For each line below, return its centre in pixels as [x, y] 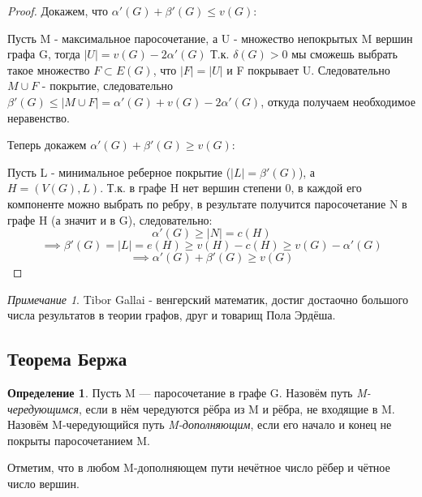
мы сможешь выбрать [344, 54]
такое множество [49, 69]
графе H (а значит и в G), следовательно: [110, 219]
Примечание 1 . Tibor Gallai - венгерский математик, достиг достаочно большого [208, 299]
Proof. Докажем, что [58, 11]
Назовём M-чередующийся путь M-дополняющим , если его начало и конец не [200, 424]
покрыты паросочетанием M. [79, 440]
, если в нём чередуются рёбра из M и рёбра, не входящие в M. [237, 408]
